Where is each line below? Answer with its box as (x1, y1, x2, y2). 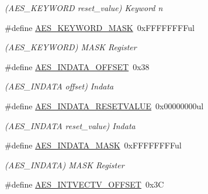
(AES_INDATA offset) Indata (5, 80, 114, 92)
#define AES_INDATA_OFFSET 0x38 (5, 60, 150, 72)
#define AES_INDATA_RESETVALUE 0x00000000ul (5, 99, 204, 112)
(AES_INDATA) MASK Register (5, 158, 124, 171)
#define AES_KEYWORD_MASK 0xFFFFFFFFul (5, 21, 195, 33)
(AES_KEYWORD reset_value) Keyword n (5, 2, 163, 13)
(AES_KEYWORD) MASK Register (5, 41, 137, 53)
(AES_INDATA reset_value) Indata (5, 119, 136, 131)
